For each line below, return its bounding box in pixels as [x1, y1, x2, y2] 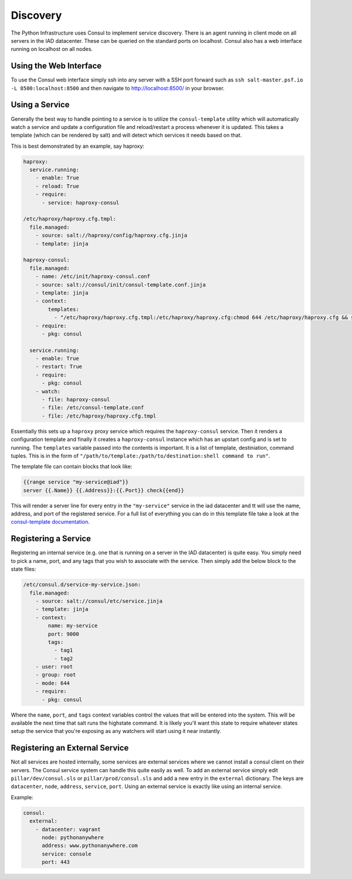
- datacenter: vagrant [35, 826, 101, 833]
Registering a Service [11, 534, 91, 544]
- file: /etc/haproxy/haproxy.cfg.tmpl [42, 412, 157, 419]
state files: [11, 566, 36, 573]
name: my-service [48, 622, 98, 629]
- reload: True [35, 182, 79, 189]
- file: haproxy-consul [42, 396, 110, 403]
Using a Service [11, 100, 70, 110]
